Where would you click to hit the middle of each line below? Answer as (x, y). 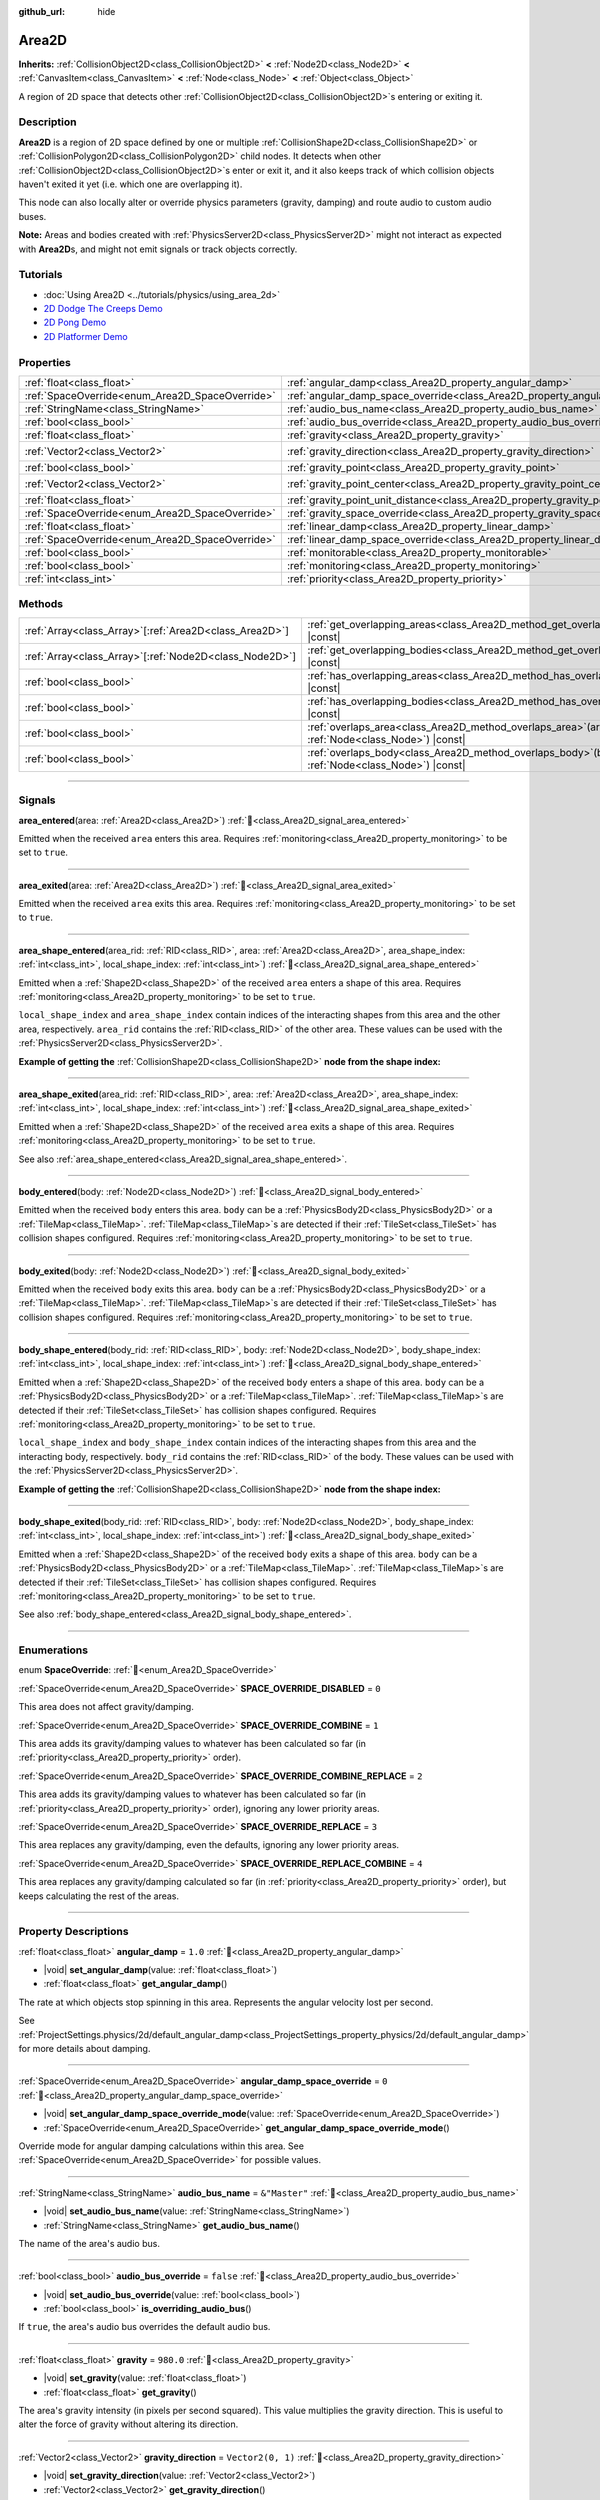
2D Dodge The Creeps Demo (103, 309)
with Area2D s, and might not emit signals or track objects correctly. (158, 249)
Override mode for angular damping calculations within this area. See (161, 2146)
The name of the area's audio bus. (89, 2243)
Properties (45, 362)
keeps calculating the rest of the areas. (99, 1896)
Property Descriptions (73, 1932)
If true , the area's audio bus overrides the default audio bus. (144, 2327)
